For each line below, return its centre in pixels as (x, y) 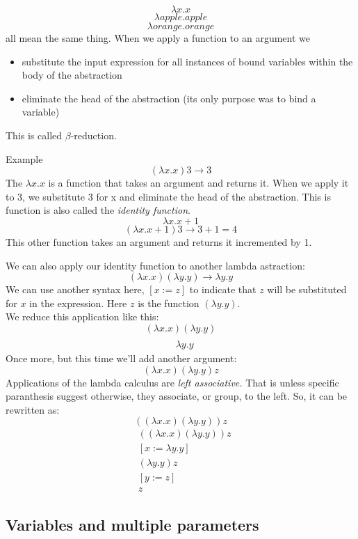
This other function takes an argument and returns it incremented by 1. (159, 241)
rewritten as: (33, 409)
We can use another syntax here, (75, 289)
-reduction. (93, 135)
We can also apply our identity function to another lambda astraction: (155, 265)
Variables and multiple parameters (132, 524)
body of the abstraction (72, 75)
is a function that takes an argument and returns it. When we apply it (198, 183)
